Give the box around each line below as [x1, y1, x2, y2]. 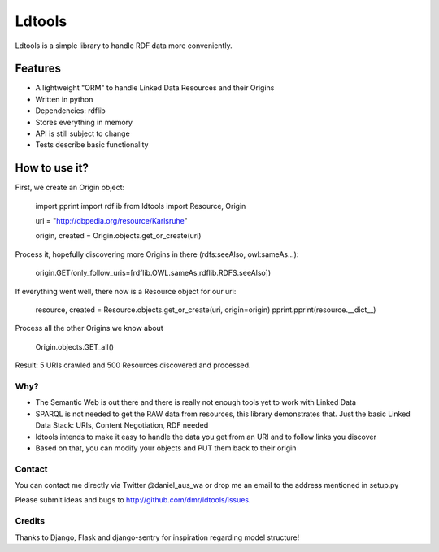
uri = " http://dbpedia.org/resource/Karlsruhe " [35, 216, 189, 226]
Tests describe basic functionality [35, 140, 149, 150]
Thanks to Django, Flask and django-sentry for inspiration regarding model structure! [15, 532, 300, 542]
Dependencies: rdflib [35, 106, 106, 115]
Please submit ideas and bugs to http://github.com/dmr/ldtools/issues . [15, 495, 251, 505]
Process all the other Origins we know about [15, 324, 163, 333]
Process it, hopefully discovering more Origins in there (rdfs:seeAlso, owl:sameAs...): [15, 249, 299, 259]
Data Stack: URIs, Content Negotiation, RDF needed [35, 420, 209, 430]
